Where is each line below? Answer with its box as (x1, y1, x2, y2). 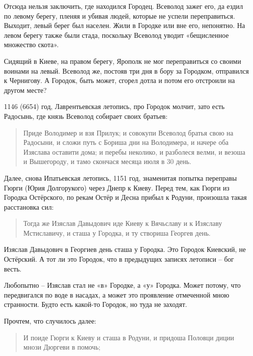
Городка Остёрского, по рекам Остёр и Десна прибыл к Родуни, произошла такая (4, 192, 247, 202)
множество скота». (4, 39, 59, 50)
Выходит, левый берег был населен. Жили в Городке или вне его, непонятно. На (4, 20, 245, 30)
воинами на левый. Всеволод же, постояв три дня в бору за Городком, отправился (4, 65, 249, 76)
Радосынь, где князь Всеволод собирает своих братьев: (4, 110, 168, 121)
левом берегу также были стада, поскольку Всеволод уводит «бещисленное (4, 29, 229, 40)
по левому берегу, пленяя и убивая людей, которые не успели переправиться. (4, 10, 235, 21)
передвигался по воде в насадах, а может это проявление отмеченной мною (4, 289, 229, 300)
